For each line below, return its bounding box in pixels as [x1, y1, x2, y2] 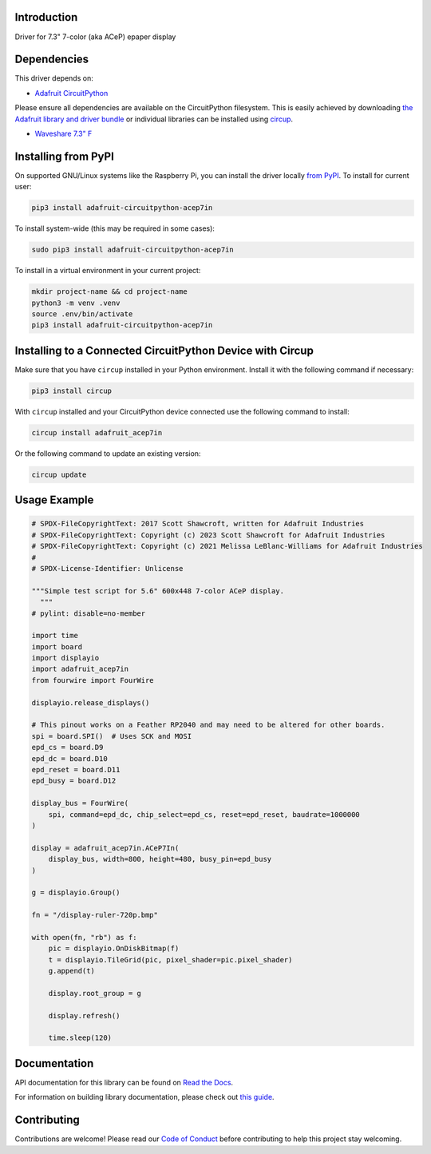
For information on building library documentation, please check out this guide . [14, 1093, 275, 1102]
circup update [31, 470, 87, 479]
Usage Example [14, 494, 94, 507]
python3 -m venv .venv [31, 298, 121, 307]
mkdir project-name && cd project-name [31, 288, 188, 296]
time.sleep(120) [48, 1033, 112, 1042]
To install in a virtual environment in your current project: [14, 266, 201, 276]
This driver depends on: [14, 73, 93, 83]
